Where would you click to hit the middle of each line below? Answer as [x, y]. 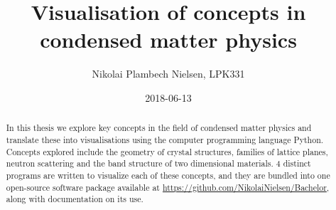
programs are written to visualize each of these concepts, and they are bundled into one [168, 175]
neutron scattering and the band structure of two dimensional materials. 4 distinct [158, 163]
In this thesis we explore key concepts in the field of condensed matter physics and [159, 128]
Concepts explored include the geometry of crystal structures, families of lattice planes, [167, 151]
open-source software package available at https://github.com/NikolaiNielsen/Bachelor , [168, 187]
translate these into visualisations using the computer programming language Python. [165, 139]
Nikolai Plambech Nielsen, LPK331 [168, 74]
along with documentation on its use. [75, 199]
